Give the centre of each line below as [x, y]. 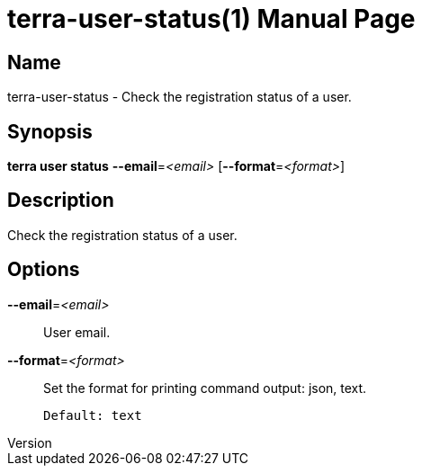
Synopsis [50, 131]
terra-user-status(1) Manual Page [211, 19]
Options [44, 270]
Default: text [93, 415]
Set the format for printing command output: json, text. [205, 388]
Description [61, 201]
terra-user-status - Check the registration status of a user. [180, 97]
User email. [77, 332]
